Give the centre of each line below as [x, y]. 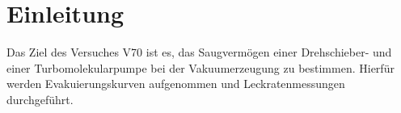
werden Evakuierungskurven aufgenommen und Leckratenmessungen [176, 84]
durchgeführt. [40, 99]
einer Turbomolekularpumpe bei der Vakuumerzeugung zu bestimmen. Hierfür [200, 67]
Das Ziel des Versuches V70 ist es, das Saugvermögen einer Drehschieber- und [199, 52]
